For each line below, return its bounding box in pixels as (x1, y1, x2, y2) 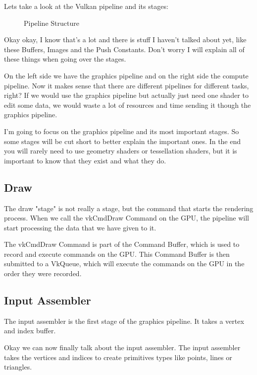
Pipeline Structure (24, 17, 79, 28)
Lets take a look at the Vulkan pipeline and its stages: (4, 1, 168, 11)
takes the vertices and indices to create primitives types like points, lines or (4, 352, 232, 362)
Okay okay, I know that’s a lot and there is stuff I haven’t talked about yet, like (4, 34, 247, 45)
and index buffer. (4, 325, 56, 336)
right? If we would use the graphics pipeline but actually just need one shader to (4, 90, 249, 100)
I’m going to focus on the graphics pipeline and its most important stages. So (4, 126, 239, 136)
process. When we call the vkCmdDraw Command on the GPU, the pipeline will (4, 213, 249, 223)
